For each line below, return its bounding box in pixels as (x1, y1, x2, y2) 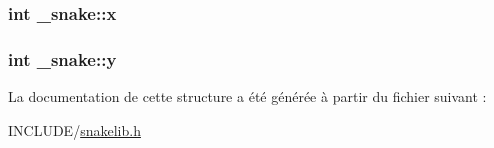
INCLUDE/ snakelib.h (8, 119, 141, 140)
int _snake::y (8, 46, 117, 71)
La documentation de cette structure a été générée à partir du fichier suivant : (8, 86, 487, 107)
